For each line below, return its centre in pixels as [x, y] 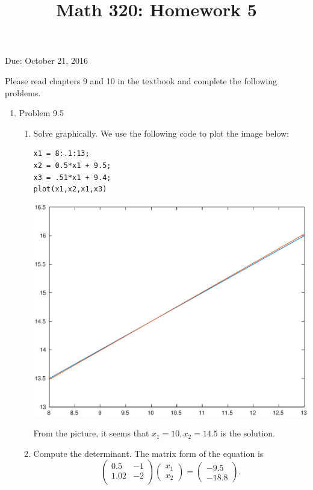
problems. [23, 92]
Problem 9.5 [41, 113]
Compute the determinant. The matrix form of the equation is [148, 453]
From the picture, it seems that [91, 433]
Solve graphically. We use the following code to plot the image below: [161, 133]
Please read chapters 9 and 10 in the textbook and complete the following [141, 80]
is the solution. [248, 433]
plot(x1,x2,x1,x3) [70, 189]
